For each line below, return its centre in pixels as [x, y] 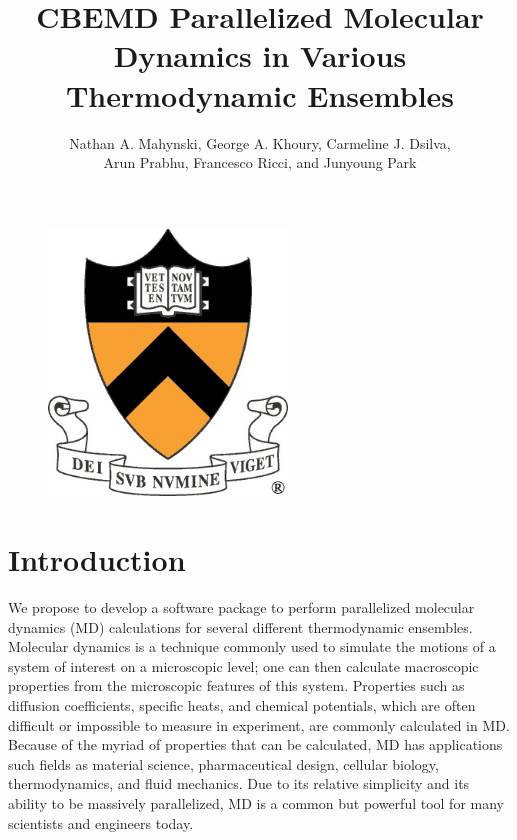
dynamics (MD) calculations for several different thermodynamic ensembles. [240, 626]
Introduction [97, 559]
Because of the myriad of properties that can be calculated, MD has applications [255, 744]
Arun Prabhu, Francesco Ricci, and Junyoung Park [260, 162]
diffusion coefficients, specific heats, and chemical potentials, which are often [242, 705]
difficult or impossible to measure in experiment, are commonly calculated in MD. [259, 724]
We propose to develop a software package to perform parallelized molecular [241, 607]
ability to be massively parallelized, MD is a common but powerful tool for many [256, 803]
